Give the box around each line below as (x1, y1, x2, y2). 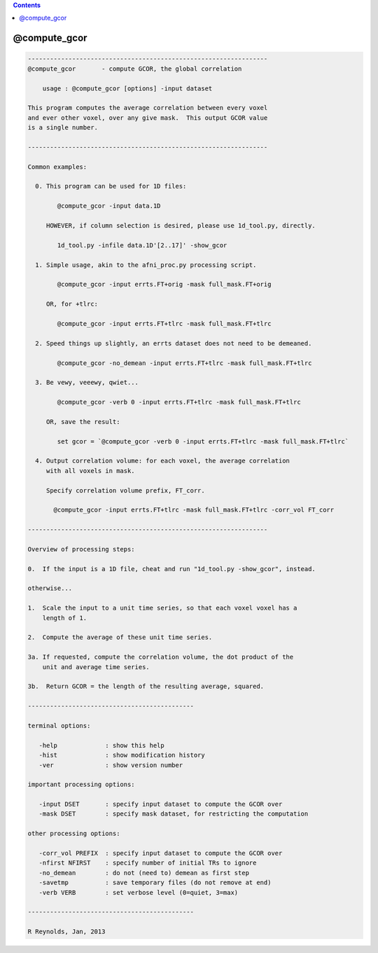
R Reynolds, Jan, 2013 (27, 928, 106, 935)
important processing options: (27, 781, 136, 788)
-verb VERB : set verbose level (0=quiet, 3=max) (38, 889, 239, 896)
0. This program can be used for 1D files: (35, 182, 187, 191)
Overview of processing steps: (27, 545, 136, 553)
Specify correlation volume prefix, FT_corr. (45, 486, 206, 494)
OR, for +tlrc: (45, 300, 98, 308)
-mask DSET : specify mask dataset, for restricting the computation (38, 810, 309, 818)
